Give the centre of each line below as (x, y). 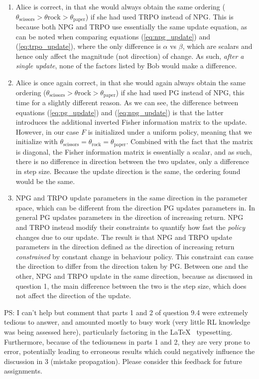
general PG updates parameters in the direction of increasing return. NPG (129, 217)
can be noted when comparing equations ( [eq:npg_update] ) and (113, 36)
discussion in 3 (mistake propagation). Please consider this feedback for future (123, 361)
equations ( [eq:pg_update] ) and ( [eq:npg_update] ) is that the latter (120, 112)
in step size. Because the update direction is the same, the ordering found (128, 171)
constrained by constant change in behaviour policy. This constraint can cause (134, 256)
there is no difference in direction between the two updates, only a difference (132, 161)
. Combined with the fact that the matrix (190, 141)
